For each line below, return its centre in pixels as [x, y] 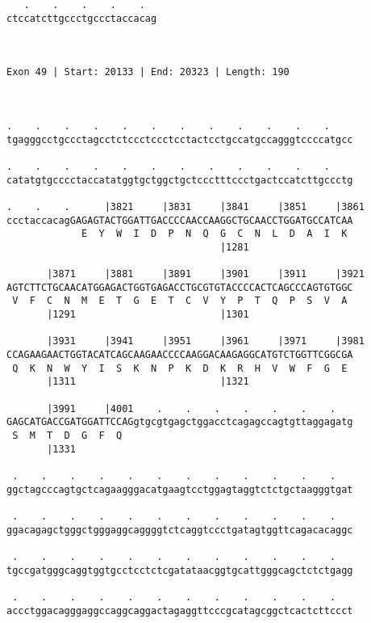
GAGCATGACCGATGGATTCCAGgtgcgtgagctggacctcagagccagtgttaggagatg [180, 422]
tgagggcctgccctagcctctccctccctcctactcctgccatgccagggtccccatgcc [180, 139]
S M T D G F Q [67, 436]
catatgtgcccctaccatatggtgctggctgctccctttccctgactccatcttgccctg [180, 180]
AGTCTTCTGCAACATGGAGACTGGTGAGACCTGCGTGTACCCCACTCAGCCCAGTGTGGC [180, 287]
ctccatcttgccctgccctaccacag [82, 18]
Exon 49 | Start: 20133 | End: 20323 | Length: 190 [148, 72]
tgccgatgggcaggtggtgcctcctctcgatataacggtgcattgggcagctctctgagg [180, 570]
